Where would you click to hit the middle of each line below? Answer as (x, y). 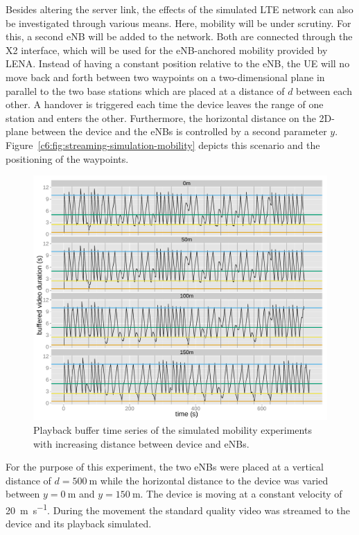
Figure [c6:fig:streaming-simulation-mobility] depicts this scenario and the (163, 144)
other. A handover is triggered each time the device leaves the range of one (165, 104)
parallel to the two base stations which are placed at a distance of (145, 90)
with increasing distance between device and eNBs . (141, 443)
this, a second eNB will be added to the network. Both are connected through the (179, 36)
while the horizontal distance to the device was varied (214, 480)
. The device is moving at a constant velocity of (241, 494)
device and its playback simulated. (79, 524)
